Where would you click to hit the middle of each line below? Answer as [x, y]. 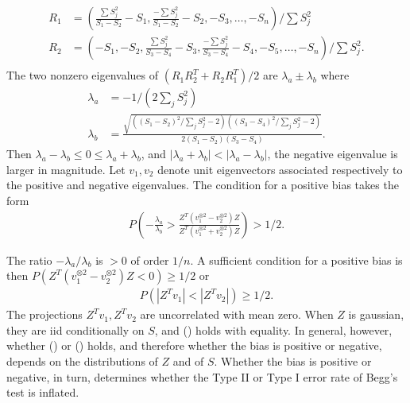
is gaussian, [376, 314]
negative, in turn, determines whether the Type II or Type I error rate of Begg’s [202, 376]
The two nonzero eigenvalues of [83, 75]
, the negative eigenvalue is [333, 154]
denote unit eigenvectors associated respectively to [280, 169]
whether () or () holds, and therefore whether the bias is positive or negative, [194, 345]
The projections [44, 314]
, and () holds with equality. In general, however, [273, 329]
